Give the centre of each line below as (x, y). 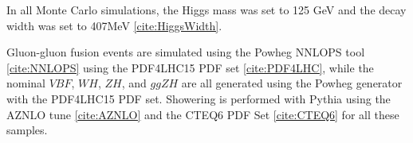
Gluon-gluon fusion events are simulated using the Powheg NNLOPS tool (186, 52)
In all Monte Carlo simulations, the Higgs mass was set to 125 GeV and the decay (206, 10)
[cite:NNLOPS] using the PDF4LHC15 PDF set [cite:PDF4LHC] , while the (190, 67)
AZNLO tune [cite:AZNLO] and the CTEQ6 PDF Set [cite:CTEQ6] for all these (203, 114)
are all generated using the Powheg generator (292, 83)
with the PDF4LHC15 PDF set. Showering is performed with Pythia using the (199, 98)
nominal (26, 83)
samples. (27, 130)
